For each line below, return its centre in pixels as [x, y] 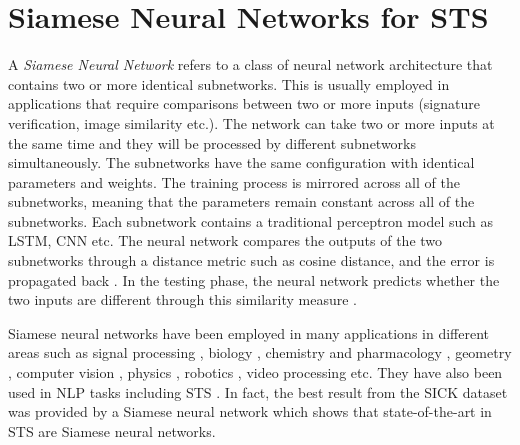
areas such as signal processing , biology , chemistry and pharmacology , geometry [260, 352]
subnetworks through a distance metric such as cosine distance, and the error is [251, 260]
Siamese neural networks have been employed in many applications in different [248, 332]
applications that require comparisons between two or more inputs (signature [244, 103]
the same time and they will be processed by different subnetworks [212, 142]
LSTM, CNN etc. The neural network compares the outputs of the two [225, 240]
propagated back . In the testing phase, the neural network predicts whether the [254, 279]
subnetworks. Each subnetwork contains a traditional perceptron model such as [251, 220]
